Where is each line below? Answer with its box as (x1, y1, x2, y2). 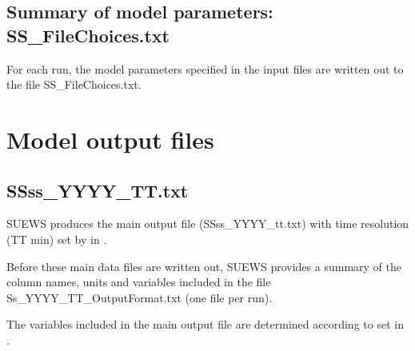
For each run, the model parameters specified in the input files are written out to (6, 60, 404, 77)
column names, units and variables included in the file (6, 273, 271, 290)
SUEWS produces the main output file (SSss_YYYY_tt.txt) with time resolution (6, 215, 409, 232)
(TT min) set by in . (6, 230, 107, 247)
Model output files (6, 122, 214, 155)
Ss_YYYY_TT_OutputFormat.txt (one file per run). (6, 289, 273, 305)
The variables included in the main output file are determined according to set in (6, 316, 404, 333)
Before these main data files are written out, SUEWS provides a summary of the (6, 257, 401, 274)
